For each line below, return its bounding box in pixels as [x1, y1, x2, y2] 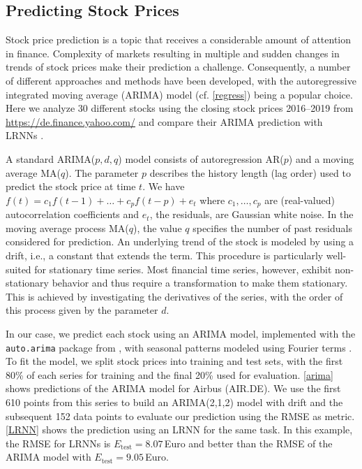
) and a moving [288, 151, 354, 166]
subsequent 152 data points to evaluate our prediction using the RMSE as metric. [6, 408, 355, 423]
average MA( [6, 165, 61, 180]
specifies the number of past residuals [193, 220, 352, 235]
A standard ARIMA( [6, 151, 96, 166]
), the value [133, 220, 182, 235]
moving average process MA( [6, 220, 129, 235]
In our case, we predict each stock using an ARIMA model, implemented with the [6, 326, 356, 340]
